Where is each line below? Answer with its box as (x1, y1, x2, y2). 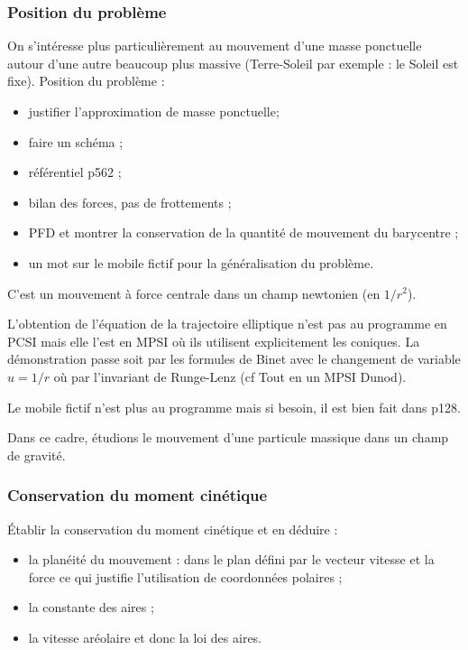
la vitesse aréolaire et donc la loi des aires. (28, 627, 262, 646)
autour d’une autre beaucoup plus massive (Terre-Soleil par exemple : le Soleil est (7, 53, 459, 72)
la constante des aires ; (28, 598, 154, 617)
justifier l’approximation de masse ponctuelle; (28, 102, 280, 120)
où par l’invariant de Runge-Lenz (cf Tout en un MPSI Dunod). (53, 367, 407, 385)
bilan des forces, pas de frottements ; (28, 192, 232, 211)
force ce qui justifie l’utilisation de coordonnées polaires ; (28, 567, 343, 586)
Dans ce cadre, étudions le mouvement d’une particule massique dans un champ (7, 428, 449, 447)
